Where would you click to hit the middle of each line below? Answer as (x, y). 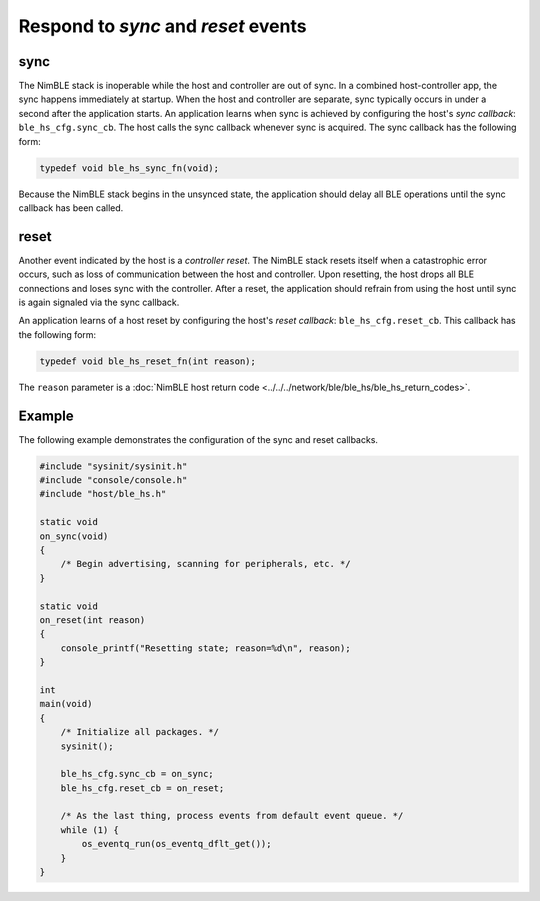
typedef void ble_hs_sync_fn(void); (129, 168)
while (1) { (90, 829)
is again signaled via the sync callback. (99, 302)
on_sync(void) (74, 536)
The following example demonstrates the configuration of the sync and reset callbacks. (198, 439)
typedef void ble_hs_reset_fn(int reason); (148, 361)
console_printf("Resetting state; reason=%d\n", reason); (205, 648)
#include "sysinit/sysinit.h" (113, 466)
